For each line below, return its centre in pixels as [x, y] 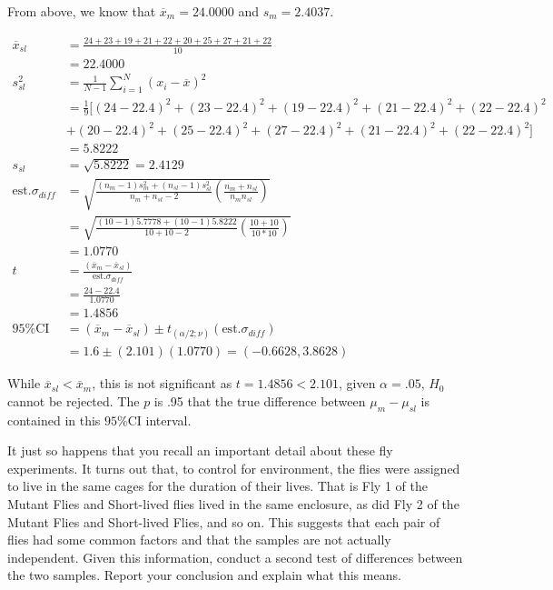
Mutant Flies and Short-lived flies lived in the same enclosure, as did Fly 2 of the [233, 504]
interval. [168, 420]
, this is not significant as [162, 383]
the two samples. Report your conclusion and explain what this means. [204, 575]
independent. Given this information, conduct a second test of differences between [235, 557]
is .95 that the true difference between [260, 400]
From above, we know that [82, 11]
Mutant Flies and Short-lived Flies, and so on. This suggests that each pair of [224, 521]
